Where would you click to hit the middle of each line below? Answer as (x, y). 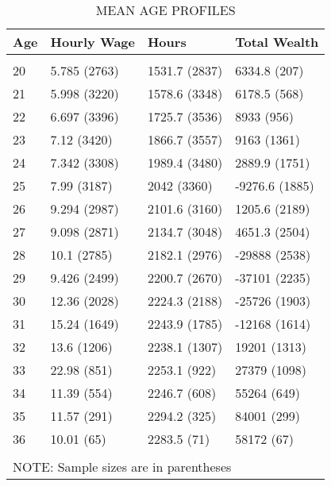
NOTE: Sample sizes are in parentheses (122, 467)
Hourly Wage (92, 42)
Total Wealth (277, 42)
